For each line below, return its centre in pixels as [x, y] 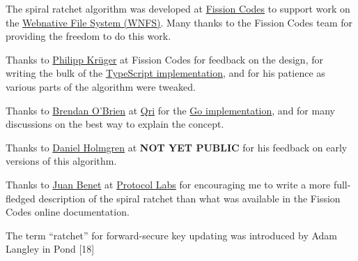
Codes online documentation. [68, 212]
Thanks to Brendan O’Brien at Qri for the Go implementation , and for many [170, 110]
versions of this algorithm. [61, 161]
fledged [21, 198]
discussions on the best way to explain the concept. [115, 124]
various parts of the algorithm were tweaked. [101, 86]
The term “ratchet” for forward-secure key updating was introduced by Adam [172, 235]
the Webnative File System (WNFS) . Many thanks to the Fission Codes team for [179, 22]
